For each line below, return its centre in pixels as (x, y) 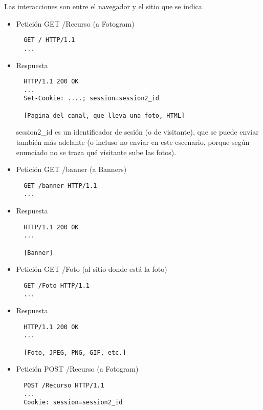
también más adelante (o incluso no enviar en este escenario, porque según (133, 142)
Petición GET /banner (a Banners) (71, 169)
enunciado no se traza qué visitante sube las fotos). (96, 152)
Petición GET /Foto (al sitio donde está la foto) (92, 269)
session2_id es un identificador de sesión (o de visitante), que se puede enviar (137, 132)
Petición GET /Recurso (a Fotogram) (75, 23)
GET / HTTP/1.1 (49, 40)
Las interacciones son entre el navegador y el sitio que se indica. (104, 6)
